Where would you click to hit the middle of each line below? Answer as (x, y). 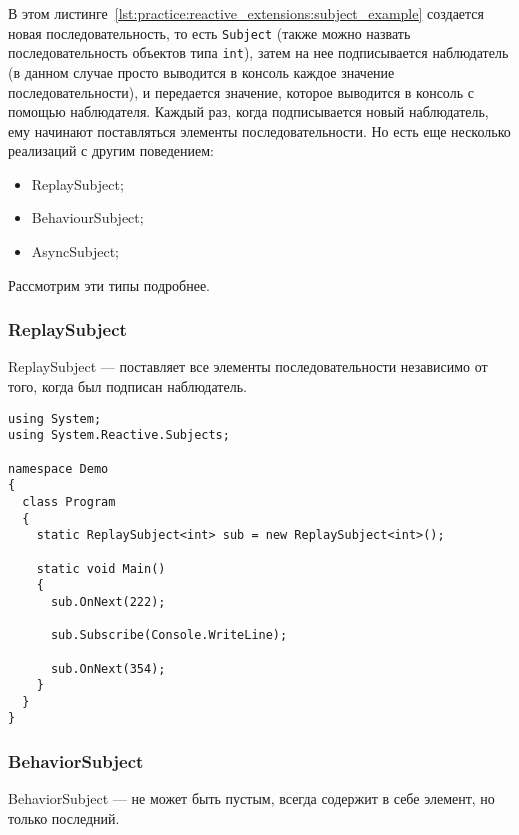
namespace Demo (58, 468)
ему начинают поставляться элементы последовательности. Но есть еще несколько (259, 130)
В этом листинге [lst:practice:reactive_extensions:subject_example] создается (246, 13)
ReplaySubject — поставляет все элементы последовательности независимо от (248, 366)
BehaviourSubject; (87, 217)
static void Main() (101, 568)
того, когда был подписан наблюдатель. (127, 386)
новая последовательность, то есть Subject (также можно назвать (209, 32)
